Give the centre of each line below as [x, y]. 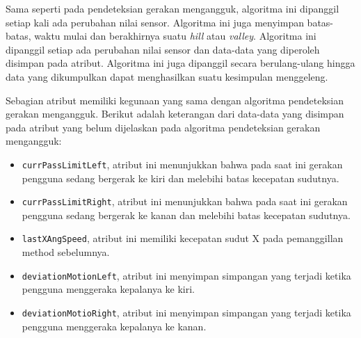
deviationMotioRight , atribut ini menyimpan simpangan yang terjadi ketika [186, 312]
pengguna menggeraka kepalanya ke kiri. [109, 289]
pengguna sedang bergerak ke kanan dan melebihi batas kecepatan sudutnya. [186, 215]
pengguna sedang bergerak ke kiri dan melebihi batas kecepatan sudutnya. [180, 178]
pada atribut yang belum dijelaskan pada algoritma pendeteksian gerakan [163, 127]
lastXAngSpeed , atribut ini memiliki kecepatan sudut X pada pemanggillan [183, 238]
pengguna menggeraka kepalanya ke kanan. [114, 326]
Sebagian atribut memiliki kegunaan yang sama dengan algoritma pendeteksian [175, 100]
